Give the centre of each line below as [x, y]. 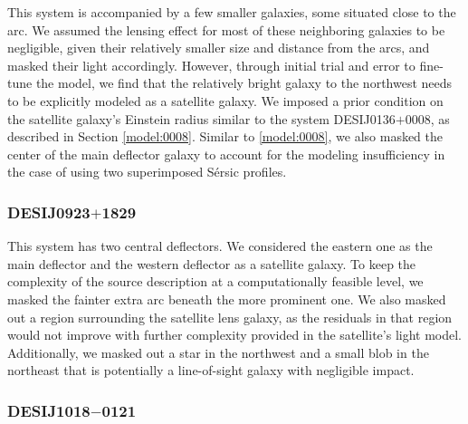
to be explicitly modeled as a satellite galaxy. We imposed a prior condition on [225, 100]
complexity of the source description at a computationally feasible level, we [215, 281]
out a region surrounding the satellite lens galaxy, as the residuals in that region [230, 317]
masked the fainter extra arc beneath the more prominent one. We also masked [227, 299]
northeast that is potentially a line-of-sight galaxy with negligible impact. [211, 370]
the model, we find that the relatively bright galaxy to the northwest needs [244, 83]
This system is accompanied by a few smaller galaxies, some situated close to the [232, 12]
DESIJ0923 [49, 212]
